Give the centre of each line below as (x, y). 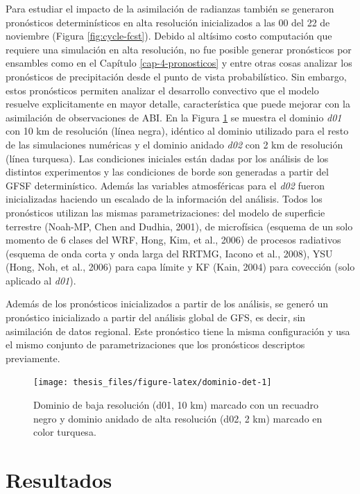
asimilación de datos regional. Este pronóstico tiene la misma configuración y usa (178, 331)
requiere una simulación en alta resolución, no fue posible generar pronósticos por (179, 49)
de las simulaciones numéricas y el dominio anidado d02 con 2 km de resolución (174, 144)
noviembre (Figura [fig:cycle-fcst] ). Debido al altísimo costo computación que (169, 36)
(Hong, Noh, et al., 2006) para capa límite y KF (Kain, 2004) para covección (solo (180, 267)
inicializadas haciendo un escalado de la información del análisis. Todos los (164, 199)
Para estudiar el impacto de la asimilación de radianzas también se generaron (170, 8)
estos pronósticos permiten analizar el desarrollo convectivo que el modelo (162, 90)
